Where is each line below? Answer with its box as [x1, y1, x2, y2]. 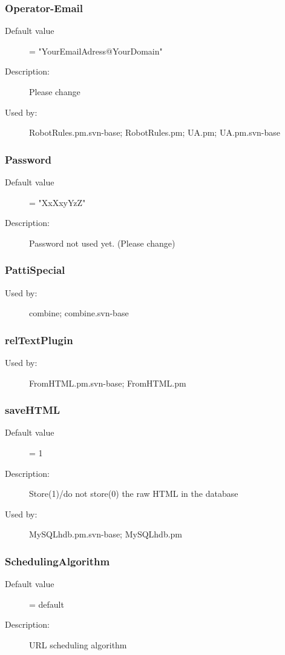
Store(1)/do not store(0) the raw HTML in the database [29, 487, 238, 500]
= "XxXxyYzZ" [29, 196, 86, 208]
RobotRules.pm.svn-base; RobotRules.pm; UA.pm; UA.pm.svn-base [29, 126, 281, 139]
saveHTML [5, 402, 61, 417]
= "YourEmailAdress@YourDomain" [29, 44, 163, 57]
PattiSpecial [5, 262, 65, 278]
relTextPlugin [5, 332, 73, 347]
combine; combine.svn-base [29, 307, 129, 319]
